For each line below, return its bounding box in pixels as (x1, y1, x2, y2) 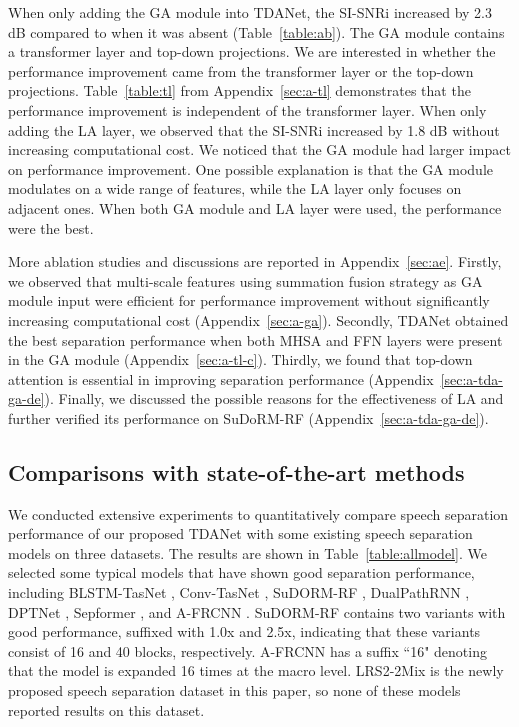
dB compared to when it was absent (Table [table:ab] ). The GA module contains (8, 21, 505, 42)
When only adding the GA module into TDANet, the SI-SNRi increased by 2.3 (8, 2, 493, 22)
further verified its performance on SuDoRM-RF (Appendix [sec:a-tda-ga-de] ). (8, 407, 489, 428)
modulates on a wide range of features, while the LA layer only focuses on (8, 178, 462, 199)
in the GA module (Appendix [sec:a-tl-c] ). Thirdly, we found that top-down (8, 349, 473, 370)
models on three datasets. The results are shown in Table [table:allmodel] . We (8, 542, 487, 563)
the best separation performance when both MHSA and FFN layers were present (8, 329, 503, 350)
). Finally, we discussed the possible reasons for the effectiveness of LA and (44, 388, 504, 409)
